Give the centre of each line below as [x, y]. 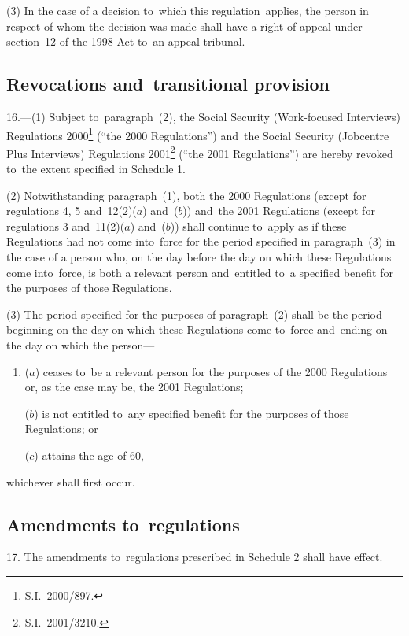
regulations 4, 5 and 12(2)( [72, 211]
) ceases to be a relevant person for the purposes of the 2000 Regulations [211, 371]
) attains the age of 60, [89, 455]
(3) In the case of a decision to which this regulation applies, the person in [188, 10]
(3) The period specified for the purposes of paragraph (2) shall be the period [194, 314]
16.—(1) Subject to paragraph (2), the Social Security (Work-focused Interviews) [203, 116]
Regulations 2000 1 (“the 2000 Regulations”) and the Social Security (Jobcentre [198, 134]
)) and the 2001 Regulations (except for [279, 211]
